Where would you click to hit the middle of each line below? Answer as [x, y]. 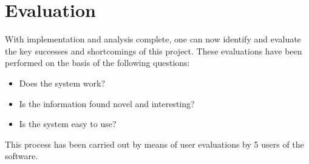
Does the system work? [62, 83]
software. [22, 156]
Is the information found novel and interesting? [107, 103]
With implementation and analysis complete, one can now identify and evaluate [153, 39]
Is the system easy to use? [68, 124]
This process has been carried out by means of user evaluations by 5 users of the [154, 144]
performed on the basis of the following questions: [97, 63]
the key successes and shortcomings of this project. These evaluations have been [154, 51]
